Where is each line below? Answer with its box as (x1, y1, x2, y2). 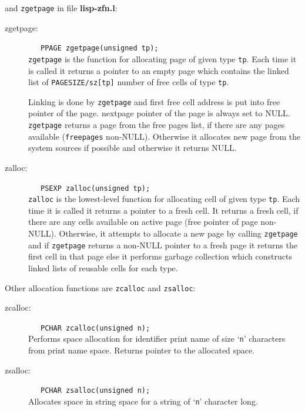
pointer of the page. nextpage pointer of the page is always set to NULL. (28, 107, 290, 119)
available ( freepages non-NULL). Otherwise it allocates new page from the (28, 130, 301, 142)
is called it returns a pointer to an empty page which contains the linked (28, 64, 289, 76)
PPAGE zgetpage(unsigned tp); (41, 44, 159, 53)
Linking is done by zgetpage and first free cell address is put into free (28, 95, 280, 107)
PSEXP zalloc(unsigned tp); (41, 184, 150, 193)
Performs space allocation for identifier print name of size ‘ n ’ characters (28, 332, 286, 345)
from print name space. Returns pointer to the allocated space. (28, 344, 255, 356)
